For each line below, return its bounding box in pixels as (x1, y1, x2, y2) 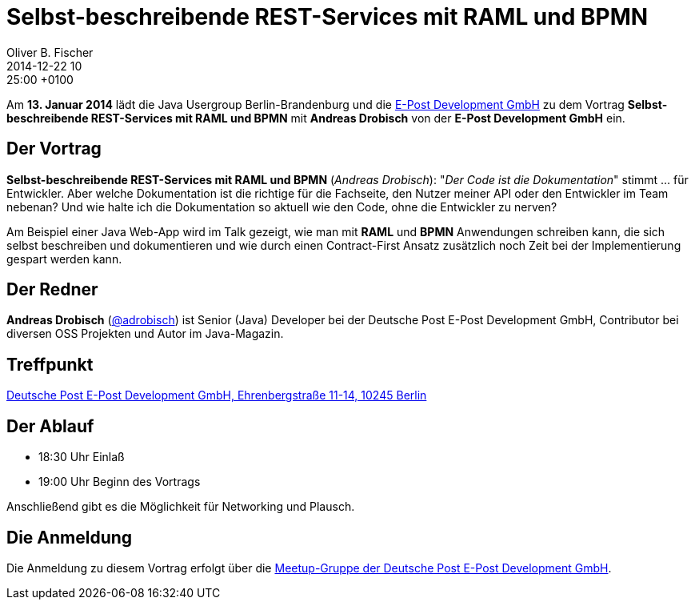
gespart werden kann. (6, 251, 122, 266)
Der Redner (6, 279, 98, 300)
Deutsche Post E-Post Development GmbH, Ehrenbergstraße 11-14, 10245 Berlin (6, 388, 427, 403)
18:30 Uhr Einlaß (38, 450, 125, 464)
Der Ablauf (6, 415, 94, 436)
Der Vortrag (6, 138, 102, 159)
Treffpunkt (6, 354, 94, 375)
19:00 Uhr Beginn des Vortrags (38, 475, 201, 489)
